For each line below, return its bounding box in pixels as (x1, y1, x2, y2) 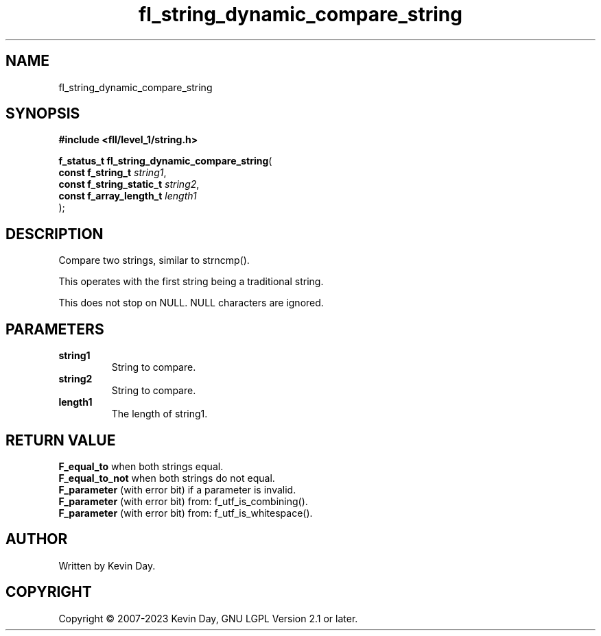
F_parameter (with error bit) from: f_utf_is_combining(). (58, 495, 308, 507)
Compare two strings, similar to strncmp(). (58, 254, 250, 267)
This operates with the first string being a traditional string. (58, 276, 324, 288)
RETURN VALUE (5, 431, 116, 449)
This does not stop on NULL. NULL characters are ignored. (58, 297, 324, 309)
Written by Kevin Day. (58, 559, 156, 572)
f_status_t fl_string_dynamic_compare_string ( (58, 155, 272, 167)
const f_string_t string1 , (58, 167, 167, 179)
